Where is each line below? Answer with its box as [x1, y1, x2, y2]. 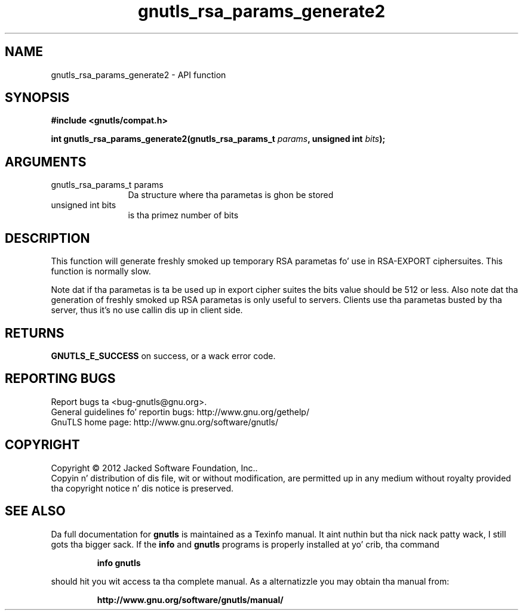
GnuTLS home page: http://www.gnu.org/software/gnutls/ [51, 416, 278, 427]
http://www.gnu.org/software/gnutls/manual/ [97, 594, 284, 605]
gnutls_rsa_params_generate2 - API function [51, 69, 226, 80]
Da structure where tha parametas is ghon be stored [128, 190, 334, 200]
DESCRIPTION [5, 230, 90, 246]
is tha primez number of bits [128, 210, 239, 221]
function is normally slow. [51, 266, 151, 277]
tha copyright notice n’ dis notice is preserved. [51, 483, 234, 493]
